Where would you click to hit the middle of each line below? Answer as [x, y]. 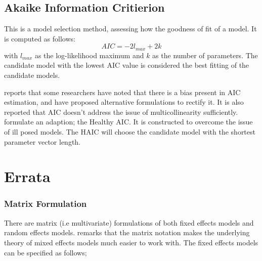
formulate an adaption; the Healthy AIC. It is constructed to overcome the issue [128, 122]
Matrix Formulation [46, 204]
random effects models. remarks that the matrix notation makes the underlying [127, 232]
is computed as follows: [40, 38]
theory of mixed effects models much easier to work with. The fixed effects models [131, 242]
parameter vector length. [42, 141]
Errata [27, 176]
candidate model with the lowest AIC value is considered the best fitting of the [127, 65]
